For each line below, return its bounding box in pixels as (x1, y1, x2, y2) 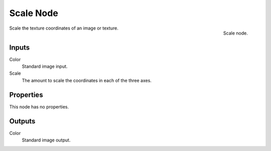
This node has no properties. (9, 103, 69, 110)
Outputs (9, 117, 36, 125)
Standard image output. (22, 137, 71, 143)
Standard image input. (22, 63, 68, 70)
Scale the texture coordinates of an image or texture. (9, 25, 119, 31)
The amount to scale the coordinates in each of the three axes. (22, 77, 152, 83)
